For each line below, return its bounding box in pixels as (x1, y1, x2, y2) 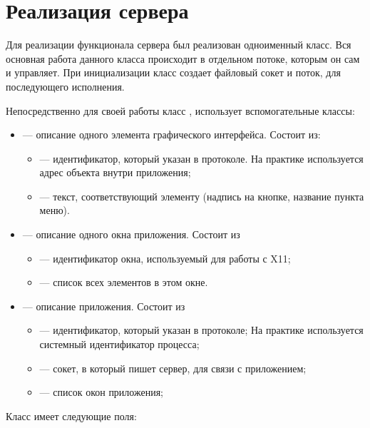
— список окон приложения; (39, 384, 164, 399)
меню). (39, 203, 70, 218)
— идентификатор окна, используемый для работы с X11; (39, 250, 291, 265)
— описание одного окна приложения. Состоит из (22, 227, 240, 242)
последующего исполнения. (6, 78, 125, 93)
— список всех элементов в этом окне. (39, 275, 208, 290)
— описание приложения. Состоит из (22, 298, 185, 313)
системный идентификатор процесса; (39, 337, 200, 352)
